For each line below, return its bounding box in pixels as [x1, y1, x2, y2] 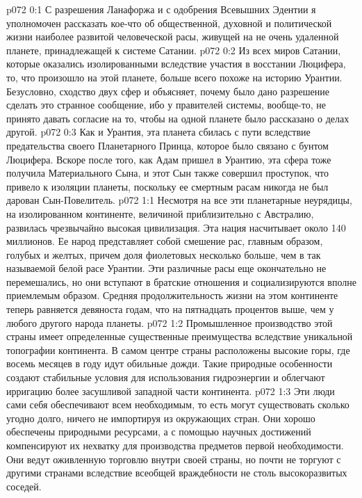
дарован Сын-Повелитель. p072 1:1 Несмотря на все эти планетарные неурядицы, [6, 193, 352, 207]
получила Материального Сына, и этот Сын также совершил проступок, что [6, 166, 329, 180]
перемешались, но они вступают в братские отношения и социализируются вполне [6, 274, 356, 289]
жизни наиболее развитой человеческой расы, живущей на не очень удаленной [6, 29, 339, 44]
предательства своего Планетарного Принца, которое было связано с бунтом [6, 138, 329, 152]
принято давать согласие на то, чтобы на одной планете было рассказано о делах [6, 111, 349, 125]
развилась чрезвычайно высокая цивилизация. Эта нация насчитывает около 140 [6, 220, 346, 234]
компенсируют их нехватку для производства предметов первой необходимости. [6, 438, 344, 452]
